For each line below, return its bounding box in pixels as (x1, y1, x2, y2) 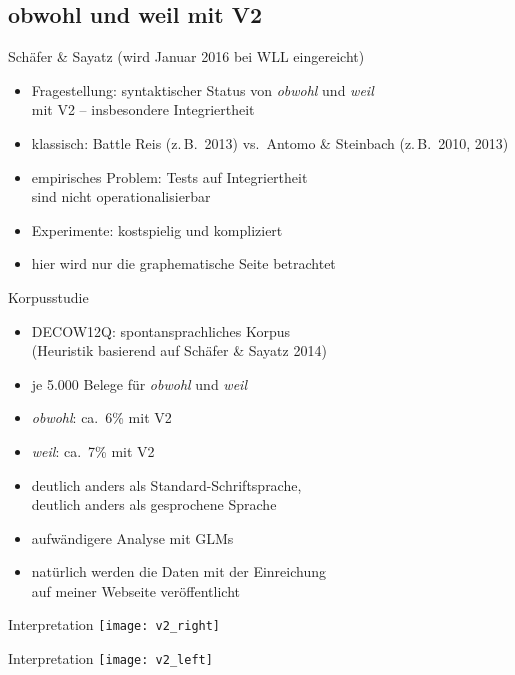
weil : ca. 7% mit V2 (31, 440, 155, 461)
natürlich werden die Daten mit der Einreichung (31, 561, 326, 582)
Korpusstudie (8, 286, 89, 307)
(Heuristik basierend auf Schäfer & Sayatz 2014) (31, 340, 327, 361)
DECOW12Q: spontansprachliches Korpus (31, 320, 291, 341)
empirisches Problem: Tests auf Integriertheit (31, 166, 308, 187)
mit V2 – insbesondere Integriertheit (31, 99, 255, 120)
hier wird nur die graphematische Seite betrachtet (31, 253, 336, 274)
